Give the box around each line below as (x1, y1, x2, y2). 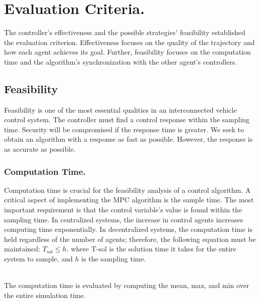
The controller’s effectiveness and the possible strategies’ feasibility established (4, 27, 245, 38)
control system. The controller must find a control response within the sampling (4, 114, 250, 125)
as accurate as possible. (4, 144, 76, 154)
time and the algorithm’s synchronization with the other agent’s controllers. (4, 56, 237, 67)
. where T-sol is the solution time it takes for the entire (66, 243, 236, 254)
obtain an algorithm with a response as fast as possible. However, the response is (4, 134, 253, 144)
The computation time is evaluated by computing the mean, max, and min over (4, 280, 249, 290)
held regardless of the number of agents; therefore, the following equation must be (4, 233, 256, 244)
